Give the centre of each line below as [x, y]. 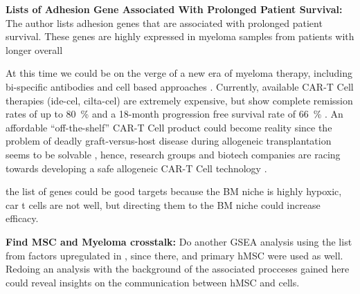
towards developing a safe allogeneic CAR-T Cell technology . [136, 168]
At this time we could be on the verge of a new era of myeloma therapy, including [179, 73]
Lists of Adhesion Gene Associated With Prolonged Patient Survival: [174, 9]
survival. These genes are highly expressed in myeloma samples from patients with [180, 36]
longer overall [34, 49]
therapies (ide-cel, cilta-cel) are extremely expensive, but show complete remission [179, 100]
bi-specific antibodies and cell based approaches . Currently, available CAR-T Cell [180, 86]
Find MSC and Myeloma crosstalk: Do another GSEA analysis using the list [179, 241]
